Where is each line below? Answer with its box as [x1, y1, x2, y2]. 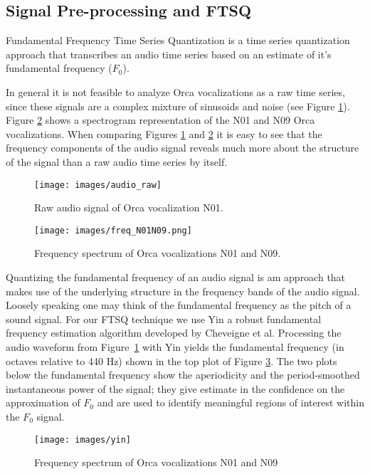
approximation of [6, 395, 80, 410]
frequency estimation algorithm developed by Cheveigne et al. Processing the [6, 325, 342, 340]
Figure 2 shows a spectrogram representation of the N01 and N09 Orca [6, 112, 315, 127]
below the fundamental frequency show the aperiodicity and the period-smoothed [6, 367, 360, 382]
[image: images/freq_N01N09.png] [34, 225, 192, 236]
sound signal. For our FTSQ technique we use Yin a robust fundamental [6, 311, 322, 326]
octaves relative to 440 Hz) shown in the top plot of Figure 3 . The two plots [6, 353, 337, 368]
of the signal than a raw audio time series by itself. [6, 154, 228, 169]
